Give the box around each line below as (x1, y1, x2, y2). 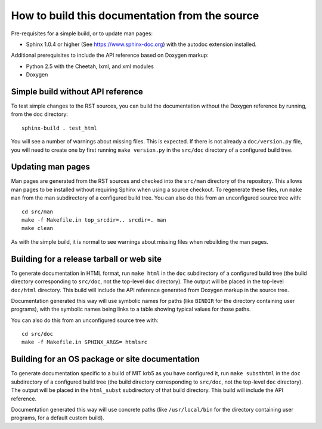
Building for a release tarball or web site (11, 254, 162, 264)
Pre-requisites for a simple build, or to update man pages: (11, 30, 153, 37)
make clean (21, 225, 54, 232)
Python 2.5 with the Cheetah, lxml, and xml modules (26, 63, 154, 70)
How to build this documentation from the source (11, 9, 259, 22)
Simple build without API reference (11, 87, 143, 97)
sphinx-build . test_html (21, 124, 98, 131)
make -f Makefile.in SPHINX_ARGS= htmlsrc (21, 339, 148, 346)
